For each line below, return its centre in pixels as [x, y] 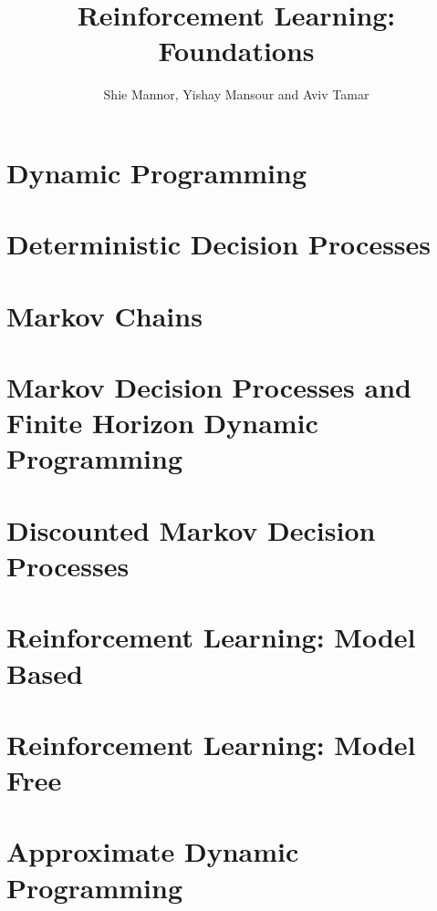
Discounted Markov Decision [191, 529]
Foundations [236, 51]
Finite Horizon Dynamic [162, 423]
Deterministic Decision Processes [219, 244]
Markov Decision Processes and [209, 387]
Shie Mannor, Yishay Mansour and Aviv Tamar [236, 94]
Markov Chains [104, 315]
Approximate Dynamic [153, 851]
